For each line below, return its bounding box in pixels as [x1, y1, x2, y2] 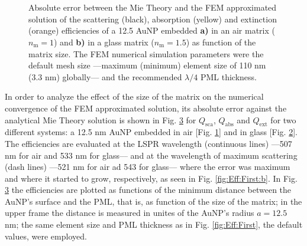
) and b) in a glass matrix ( [54, 35, 154, 48]
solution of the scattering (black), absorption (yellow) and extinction [28, 12, 277, 25]
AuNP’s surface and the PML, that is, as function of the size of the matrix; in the [5, 195, 302, 207]
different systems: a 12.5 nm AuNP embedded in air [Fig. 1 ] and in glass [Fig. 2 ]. [5, 126, 298, 138]
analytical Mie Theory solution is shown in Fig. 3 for [5, 113, 196, 126]
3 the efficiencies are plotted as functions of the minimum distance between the [5, 183, 292, 196]
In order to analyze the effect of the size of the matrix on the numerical [5, 90, 264, 103]
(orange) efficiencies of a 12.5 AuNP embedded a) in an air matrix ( [28, 24, 275, 37]
